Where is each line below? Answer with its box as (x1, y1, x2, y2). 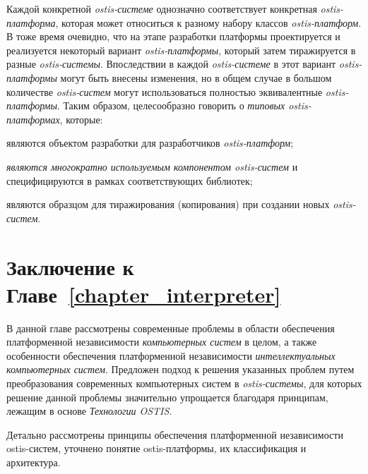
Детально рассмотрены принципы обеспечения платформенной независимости (6, 427, 343, 442)
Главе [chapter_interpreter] (6, 279, 281, 308)
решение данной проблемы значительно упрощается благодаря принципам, (6, 389, 328, 404)
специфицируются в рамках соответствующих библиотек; (6, 173, 253, 188)
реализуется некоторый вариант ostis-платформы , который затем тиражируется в (6, 42, 356, 57)
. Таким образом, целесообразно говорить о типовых (57, 98, 285, 113)
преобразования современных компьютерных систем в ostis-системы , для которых (6, 376, 362, 390)
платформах (6, 111, 60, 126)
